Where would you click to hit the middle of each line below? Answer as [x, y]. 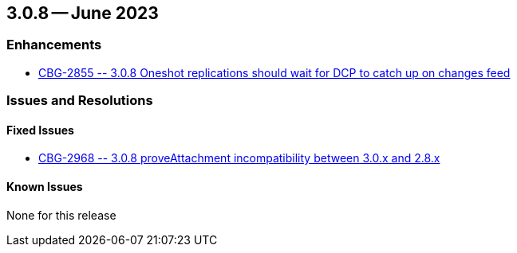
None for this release [61, 215]
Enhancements [54, 45]
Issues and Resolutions [80, 101]
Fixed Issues [40, 130]
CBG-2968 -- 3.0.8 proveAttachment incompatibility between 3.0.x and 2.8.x [239, 158]
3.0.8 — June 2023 [83, 13]
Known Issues [45, 187]
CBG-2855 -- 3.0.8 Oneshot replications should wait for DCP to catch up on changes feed [274, 72]
